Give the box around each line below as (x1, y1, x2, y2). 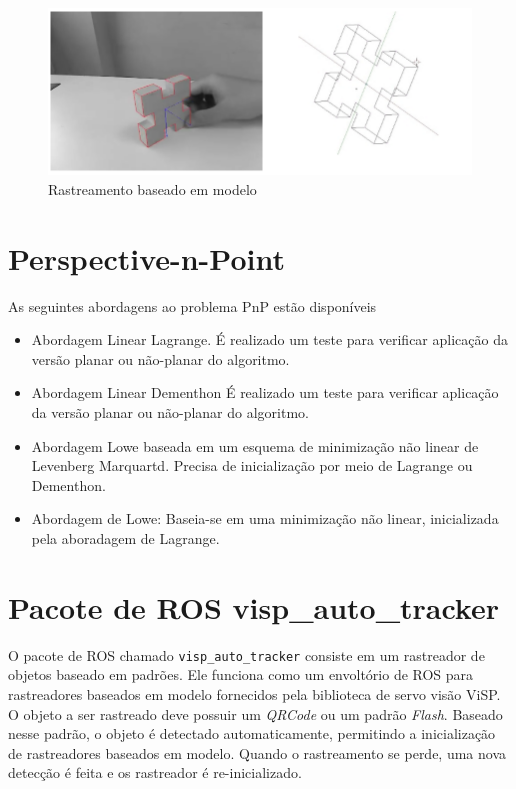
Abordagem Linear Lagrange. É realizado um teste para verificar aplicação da (31, 329, 508, 350)
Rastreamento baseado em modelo (48, 178, 257, 199)
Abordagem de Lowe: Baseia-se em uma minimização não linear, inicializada (31, 508, 499, 529)
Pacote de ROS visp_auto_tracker (8, 586, 499, 627)
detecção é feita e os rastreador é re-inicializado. (8, 762, 302, 783)
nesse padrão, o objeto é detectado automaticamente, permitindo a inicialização (8, 723, 496, 744)
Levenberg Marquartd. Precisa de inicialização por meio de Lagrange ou (31, 455, 473, 476)
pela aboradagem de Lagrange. (31, 527, 220, 548)
